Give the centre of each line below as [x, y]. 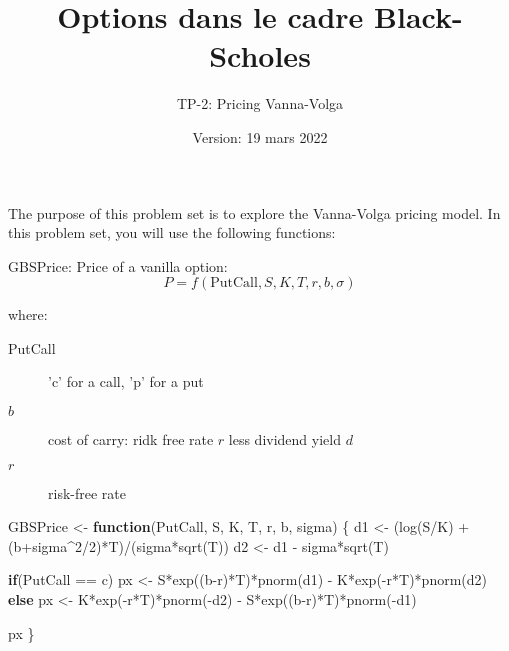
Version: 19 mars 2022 [260, 136]
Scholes [260, 55]
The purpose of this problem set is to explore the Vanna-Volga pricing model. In [254, 212]
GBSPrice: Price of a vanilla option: [118, 265]
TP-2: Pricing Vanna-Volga [260, 103]
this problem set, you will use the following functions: [172, 232]
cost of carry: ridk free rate [131, 439]
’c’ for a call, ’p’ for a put [126, 381]
